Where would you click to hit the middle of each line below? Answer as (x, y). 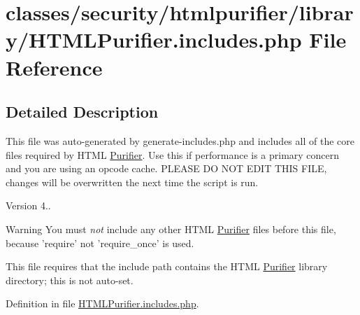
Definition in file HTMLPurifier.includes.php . (102, 303)
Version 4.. (28, 205)
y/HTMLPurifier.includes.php (154, 40)
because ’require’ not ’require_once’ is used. (100, 243)
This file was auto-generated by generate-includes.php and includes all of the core (180, 140)
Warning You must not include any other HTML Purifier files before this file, (171, 229)
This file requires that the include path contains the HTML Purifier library (167, 266)
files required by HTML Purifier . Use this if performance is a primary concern (173, 154)
